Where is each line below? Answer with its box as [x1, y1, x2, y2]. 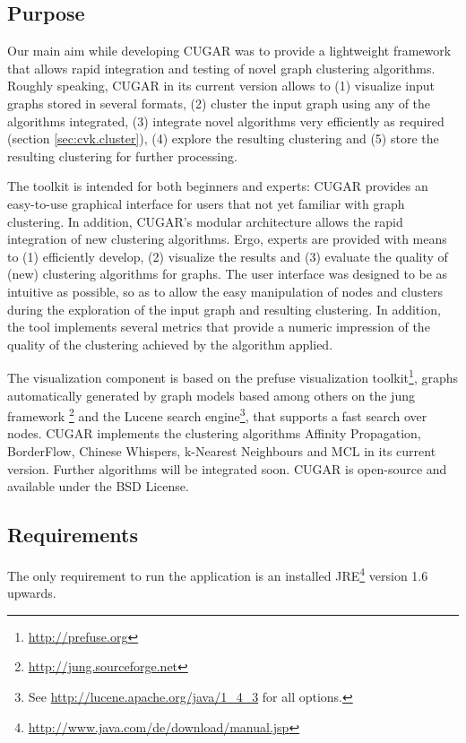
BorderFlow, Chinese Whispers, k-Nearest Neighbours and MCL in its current [7, 441, 436, 460]
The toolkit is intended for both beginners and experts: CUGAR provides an [7, 177, 428, 195]
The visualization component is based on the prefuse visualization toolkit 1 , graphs [7, 366, 459, 386]
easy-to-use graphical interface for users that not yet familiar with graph [7, 194, 405, 212]
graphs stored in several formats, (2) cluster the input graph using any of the [7, 93, 431, 112]
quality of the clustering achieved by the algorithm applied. [7, 334, 333, 353]
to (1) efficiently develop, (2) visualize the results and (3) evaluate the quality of [7, 246, 448, 265]
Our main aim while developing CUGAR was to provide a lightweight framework [7, 41, 452, 60]
